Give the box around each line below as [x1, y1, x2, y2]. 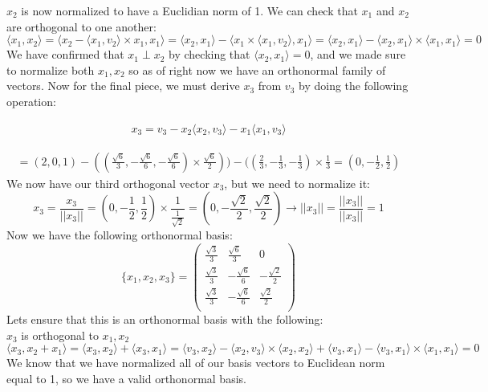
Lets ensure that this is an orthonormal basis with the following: [6, 311, 323, 328]
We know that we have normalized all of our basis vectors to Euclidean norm [6, 354, 385, 371]
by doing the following [299, 77, 409, 94]
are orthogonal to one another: [6, 18, 157, 35]
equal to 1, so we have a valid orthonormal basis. [6, 370, 246, 387]
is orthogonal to [21, 326, 99, 343]
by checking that [169, 46, 250, 63]
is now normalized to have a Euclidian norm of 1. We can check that [21, 2, 358, 18]
